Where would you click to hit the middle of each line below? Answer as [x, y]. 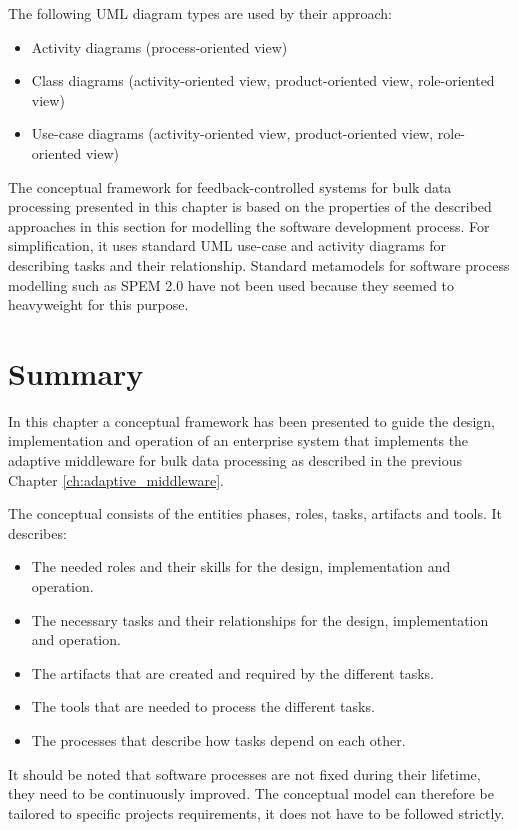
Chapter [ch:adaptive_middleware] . [116, 479]
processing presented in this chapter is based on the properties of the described [250, 206]
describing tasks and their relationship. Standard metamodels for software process [259, 264]
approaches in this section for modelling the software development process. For [249, 225]
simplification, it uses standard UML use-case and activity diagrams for [227, 245]
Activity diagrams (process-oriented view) [159, 46]
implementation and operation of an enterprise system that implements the [238, 440]
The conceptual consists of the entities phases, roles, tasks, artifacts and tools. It [255, 513]
